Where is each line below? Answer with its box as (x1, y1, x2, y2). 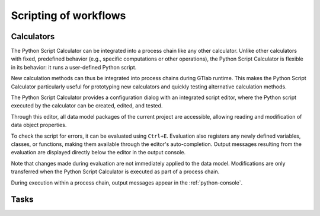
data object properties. (11, 122, 67, 129)
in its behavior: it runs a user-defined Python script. (11, 63, 137, 71)
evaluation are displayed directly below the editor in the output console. (11, 149, 186, 156)
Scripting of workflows (11, 9, 126, 22)
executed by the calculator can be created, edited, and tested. (11, 102, 163, 109)
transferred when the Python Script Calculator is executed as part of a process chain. (11, 168, 220, 175)
